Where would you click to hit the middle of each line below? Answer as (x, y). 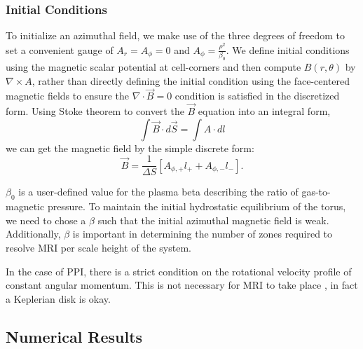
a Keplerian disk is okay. (58, 298)
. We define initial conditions (288, 49)
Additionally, (33, 234)
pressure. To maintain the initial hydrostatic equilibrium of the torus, (197, 206)
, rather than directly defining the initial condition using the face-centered (191, 80)
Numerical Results (74, 336)
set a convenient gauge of (60, 49)
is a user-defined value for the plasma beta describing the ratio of (158, 192)
